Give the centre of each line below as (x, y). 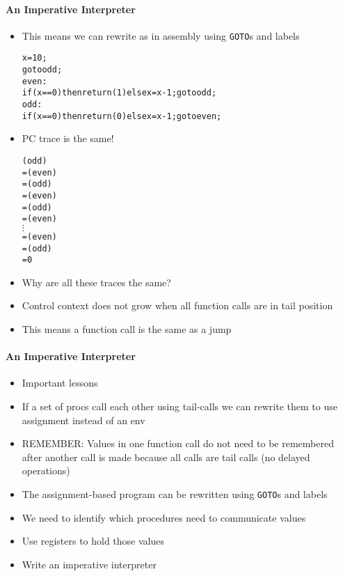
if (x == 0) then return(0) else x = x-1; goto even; (122, 116)
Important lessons (60, 383)
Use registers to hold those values (93, 541)
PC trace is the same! (68, 138)
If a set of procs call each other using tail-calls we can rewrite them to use (180, 406)
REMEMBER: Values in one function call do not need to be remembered (178, 443)
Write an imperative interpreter (89, 564)
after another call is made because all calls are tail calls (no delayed (166, 457)
